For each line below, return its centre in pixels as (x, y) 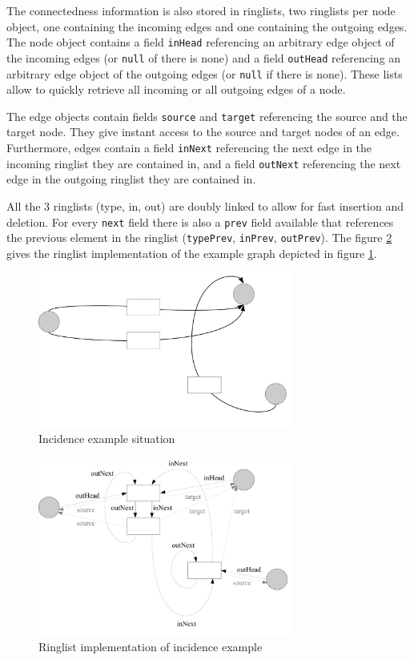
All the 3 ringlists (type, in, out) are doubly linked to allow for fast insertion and (205, 205)
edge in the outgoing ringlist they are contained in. (131, 179)
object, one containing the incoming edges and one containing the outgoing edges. (207, 26)
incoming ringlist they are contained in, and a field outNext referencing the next (204, 163)
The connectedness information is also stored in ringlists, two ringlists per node (201, 10)
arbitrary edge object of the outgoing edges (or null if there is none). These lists (205, 73)
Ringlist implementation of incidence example (151, 646)
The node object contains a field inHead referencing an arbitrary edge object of (201, 42)
